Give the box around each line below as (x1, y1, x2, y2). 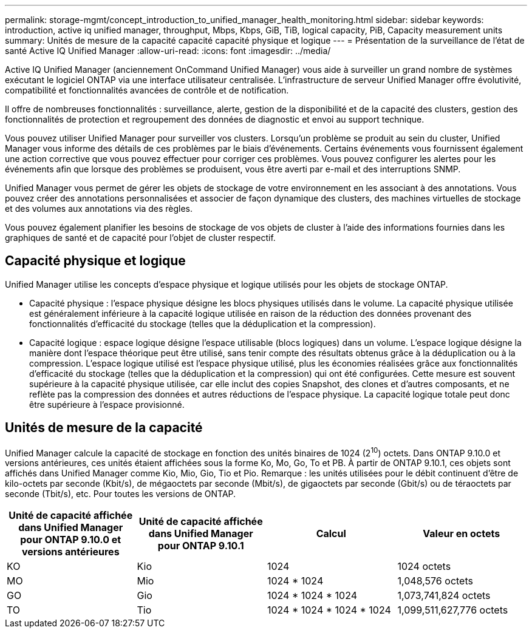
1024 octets (397, 560, 451, 573)
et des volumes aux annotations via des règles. (5, 203, 193, 214)
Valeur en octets (423, 527, 500, 540)
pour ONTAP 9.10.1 (157, 540, 244, 552)
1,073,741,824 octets (397, 589, 491, 602)
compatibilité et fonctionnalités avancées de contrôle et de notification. (5, 85, 289, 95)
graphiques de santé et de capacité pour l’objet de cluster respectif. (5, 232, 276, 243)
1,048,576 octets (397, 575, 473, 587)
